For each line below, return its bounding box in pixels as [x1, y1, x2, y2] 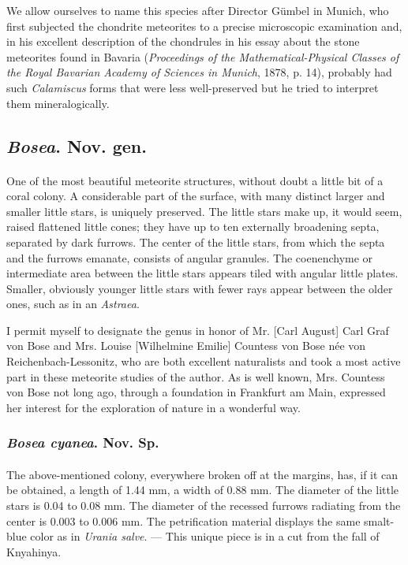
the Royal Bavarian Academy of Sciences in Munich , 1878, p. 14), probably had [6, 64, 392, 80]
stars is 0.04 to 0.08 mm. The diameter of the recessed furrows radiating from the [6, 497, 401, 514]
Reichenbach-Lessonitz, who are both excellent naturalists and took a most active [6, 353, 401, 370]
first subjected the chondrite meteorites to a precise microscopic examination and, [6, 17, 402, 34]
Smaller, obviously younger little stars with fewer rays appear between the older [6, 280, 393, 296]
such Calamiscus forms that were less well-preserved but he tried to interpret [6, 79, 379, 95]
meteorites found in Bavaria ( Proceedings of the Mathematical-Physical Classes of [6, 48, 399, 65]
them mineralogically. [6, 95, 110, 111]
